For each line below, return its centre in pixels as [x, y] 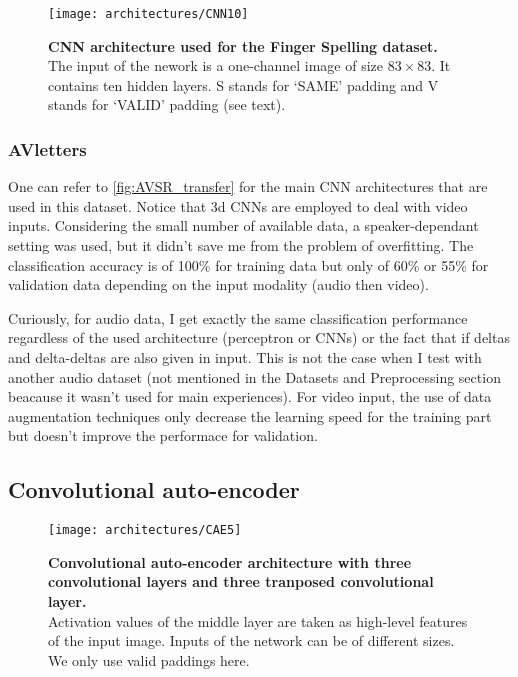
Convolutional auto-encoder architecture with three [230, 561]
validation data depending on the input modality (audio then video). [218, 284]
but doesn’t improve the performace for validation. [163, 435]
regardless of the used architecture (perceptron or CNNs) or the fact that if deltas [259, 337]
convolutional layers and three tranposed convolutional [241, 581]
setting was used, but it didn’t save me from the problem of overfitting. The [241, 245]
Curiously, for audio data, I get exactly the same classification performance [238, 317]
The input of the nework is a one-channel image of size [215, 65]
